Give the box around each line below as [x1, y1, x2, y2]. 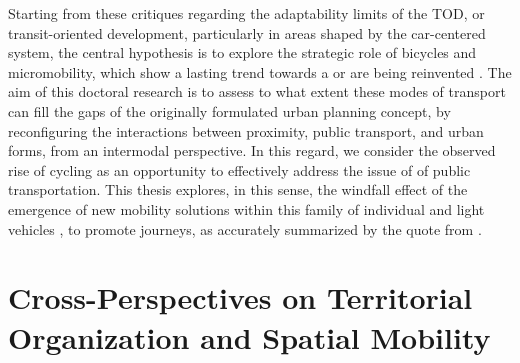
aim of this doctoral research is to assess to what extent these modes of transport [8, 81, 506, 102]
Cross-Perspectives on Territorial [8, 277, 473, 318]
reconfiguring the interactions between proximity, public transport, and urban [8, 120, 484, 141]
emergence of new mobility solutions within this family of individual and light [8, 198, 485, 219]
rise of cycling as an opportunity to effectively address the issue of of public [8, 159, 471, 180]
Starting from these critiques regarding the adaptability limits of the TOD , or [8, 3, 485, 23]
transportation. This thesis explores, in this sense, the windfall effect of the [8, 179, 468, 200]
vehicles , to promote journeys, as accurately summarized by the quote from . [8, 218, 482, 239]
